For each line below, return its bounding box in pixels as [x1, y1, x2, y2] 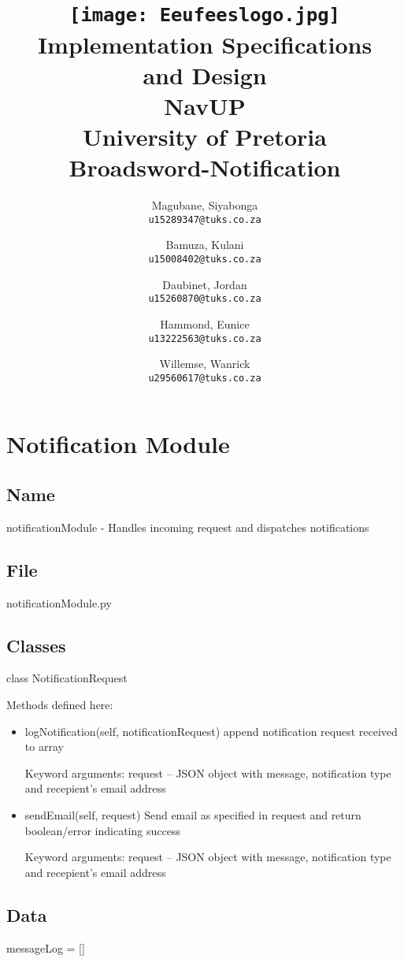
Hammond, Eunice [160, 315, 250, 332]
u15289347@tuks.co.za [148, 214, 261, 225]
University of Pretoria [83, 121, 327, 153]
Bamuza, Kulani [165, 236, 244, 253]
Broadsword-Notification [69, 151, 341, 184]
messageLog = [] [6, 939, 85, 956]
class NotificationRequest [6, 670, 128, 686]
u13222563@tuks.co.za [148, 332, 261, 344]
